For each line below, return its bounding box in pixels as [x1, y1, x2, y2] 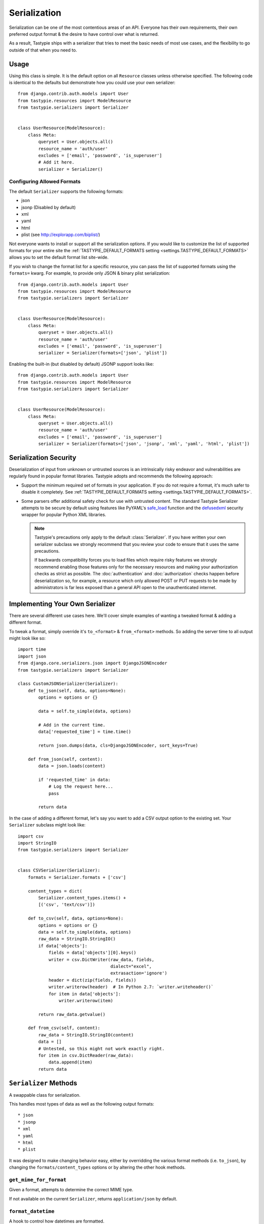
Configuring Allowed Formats [9, 178, 81, 185]
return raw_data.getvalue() [38, 1012, 106, 1017]
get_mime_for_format [9, 1177, 67, 1183]
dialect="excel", [110, 964, 152, 969]
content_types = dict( [27, 888, 83, 894]
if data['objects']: [38, 943, 88, 948]
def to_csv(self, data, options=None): [27, 916, 124, 921]
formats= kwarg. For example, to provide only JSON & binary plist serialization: [9, 270, 171, 276]
